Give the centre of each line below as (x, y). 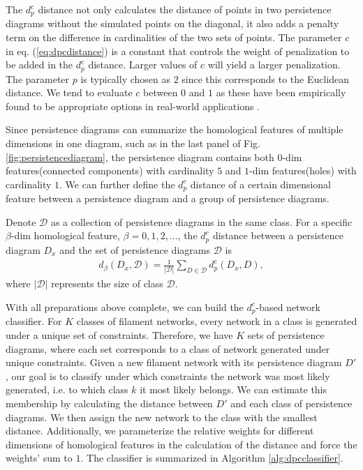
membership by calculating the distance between (109, 403)
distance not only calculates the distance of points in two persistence (185, 9)
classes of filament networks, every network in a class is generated (217, 321)
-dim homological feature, (65, 235)
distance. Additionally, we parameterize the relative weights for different (160, 431)
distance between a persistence (278, 235)
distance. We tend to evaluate (69, 92)
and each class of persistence (291, 403)
